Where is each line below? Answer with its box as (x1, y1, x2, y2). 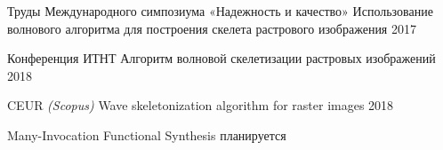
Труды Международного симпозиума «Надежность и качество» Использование (7, 2, 433, 20)
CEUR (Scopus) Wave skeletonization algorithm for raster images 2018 (7, 96, 394, 114)
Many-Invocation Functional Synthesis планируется (7, 125, 286, 144)
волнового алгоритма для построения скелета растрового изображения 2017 (7, 19, 416, 37)
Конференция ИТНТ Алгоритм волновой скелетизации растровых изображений (7, 49, 436, 67)
